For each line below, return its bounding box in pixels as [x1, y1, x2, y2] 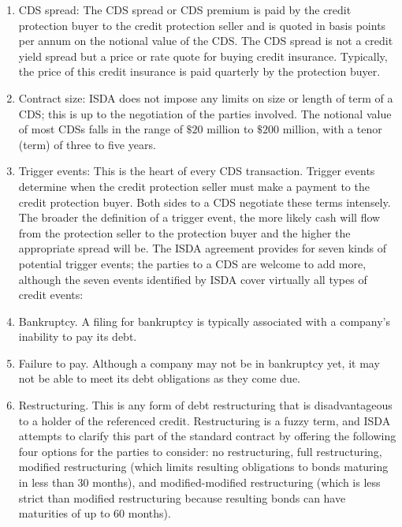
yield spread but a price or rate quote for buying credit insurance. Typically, [18, 47, 388, 64]
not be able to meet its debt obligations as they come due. [18, 370, 300, 387]
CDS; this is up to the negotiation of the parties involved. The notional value [18, 105, 392, 121]
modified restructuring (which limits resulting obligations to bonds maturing [18, 458, 389, 475]
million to [207, 121, 254, 137]
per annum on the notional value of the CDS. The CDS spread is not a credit [18, 32, 393, 49]
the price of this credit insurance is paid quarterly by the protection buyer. [18, 63, 381, 80]
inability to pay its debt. [18, 328, 137, 345]
